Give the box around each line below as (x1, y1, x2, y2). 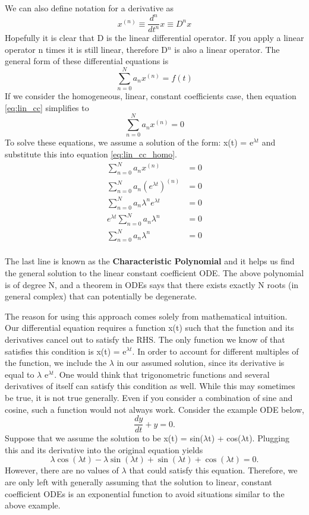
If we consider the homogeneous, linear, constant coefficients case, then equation (5, 90, 297, 102)
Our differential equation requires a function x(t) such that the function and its (5, 321, 294, 334)
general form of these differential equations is (5, 55, 169, 67)
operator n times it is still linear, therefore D (5, 43, 168, 55)
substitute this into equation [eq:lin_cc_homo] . (5, 147, 177, 160)
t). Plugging (245, 432, 290, 444)
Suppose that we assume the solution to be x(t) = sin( (5, 432, 204, 444)
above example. (5, 499, 61, 511)
